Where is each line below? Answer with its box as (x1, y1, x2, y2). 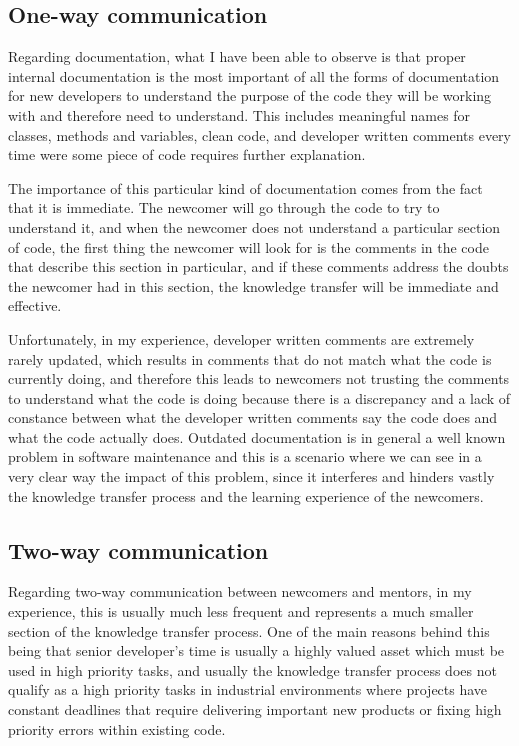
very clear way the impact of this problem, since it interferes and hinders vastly (8, 466, 495, 487)
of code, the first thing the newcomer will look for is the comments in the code (8, 236, 489, 257)
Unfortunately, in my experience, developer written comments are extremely (8, 328, 475, 349)
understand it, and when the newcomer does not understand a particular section (8, 216, 501, 237)
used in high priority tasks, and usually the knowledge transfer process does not (8, 659, 497, 680)
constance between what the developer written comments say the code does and (8, 407, 498, 428)
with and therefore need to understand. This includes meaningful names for (8, 104, 471, 125)
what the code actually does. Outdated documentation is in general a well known (8, 426, 506, 447)
